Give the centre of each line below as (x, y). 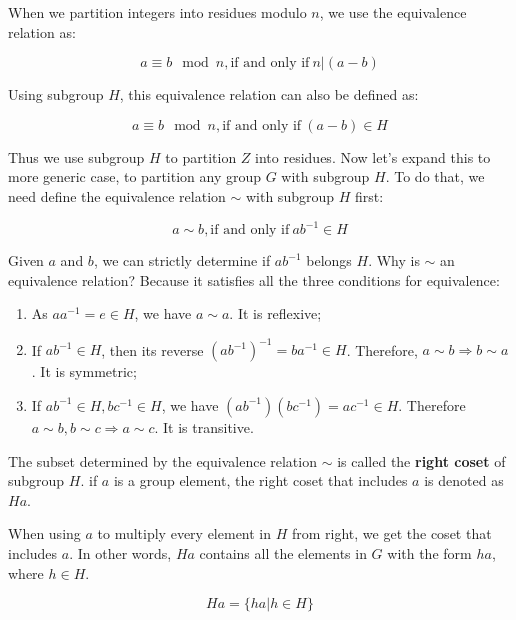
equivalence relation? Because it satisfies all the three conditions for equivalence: (254, 279)
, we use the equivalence (393, 12)
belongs (329, 260)
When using (44, 533)
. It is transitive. (204, 426)
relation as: (42, 31)
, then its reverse (152, 349)
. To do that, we (435, 176)
